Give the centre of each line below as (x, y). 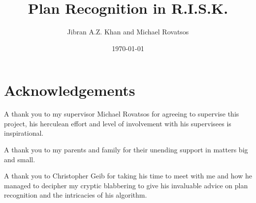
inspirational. (24, 133)
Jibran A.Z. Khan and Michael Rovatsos (128, 32)
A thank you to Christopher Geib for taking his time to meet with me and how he (128, 176)
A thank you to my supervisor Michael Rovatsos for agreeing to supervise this (122, 114)
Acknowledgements (70, 90)
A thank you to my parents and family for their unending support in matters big (126, 150)
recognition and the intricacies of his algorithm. (76, 195)
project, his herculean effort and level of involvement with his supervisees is (118, 123)
